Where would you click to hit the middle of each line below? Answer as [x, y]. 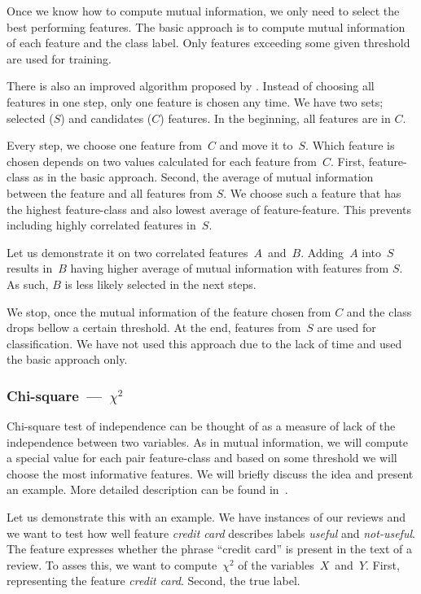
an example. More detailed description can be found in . [147, 489]
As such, [28, 284]
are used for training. [59, 58]
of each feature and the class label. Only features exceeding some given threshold [208, 43]
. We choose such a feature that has [312, 192]
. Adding [322, 252]
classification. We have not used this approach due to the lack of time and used [204, 343]
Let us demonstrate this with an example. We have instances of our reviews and [206, 517]
